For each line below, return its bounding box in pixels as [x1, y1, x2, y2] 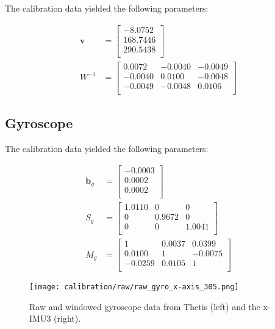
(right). [54, 312, 81, 325]
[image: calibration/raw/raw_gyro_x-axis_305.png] [29, 283, 239, 292]
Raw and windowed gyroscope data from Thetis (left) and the [29, 300, 260, 313]
